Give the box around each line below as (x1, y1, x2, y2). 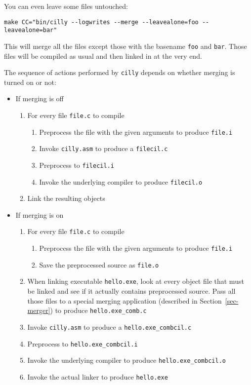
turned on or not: (4, 77, 56, 87)
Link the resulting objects (27, 193, 105, 203)
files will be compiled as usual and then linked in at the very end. (4, 50, 202, 61)
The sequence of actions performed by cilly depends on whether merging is (4, 67, 235, 77)
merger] (27, 305, 50, 315)
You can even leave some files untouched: (4, 1, 128, 11)
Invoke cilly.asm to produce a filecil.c (39, 143, 168, 154)
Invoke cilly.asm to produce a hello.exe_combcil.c (27, 321, 192, 332)
